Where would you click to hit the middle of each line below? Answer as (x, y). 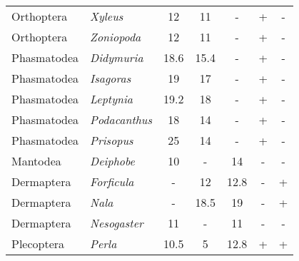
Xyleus (107, 16)
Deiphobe (112, 161)
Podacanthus (121, 119)
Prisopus (112, 140)
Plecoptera (38, 244)
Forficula (112, 181)
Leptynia (112, 99)
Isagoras (111, 78)
